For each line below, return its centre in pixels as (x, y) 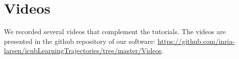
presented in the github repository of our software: (80, 41)
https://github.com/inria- (196, 41)
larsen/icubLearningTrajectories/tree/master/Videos (83, 50)
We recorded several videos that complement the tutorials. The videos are (115, 31)
